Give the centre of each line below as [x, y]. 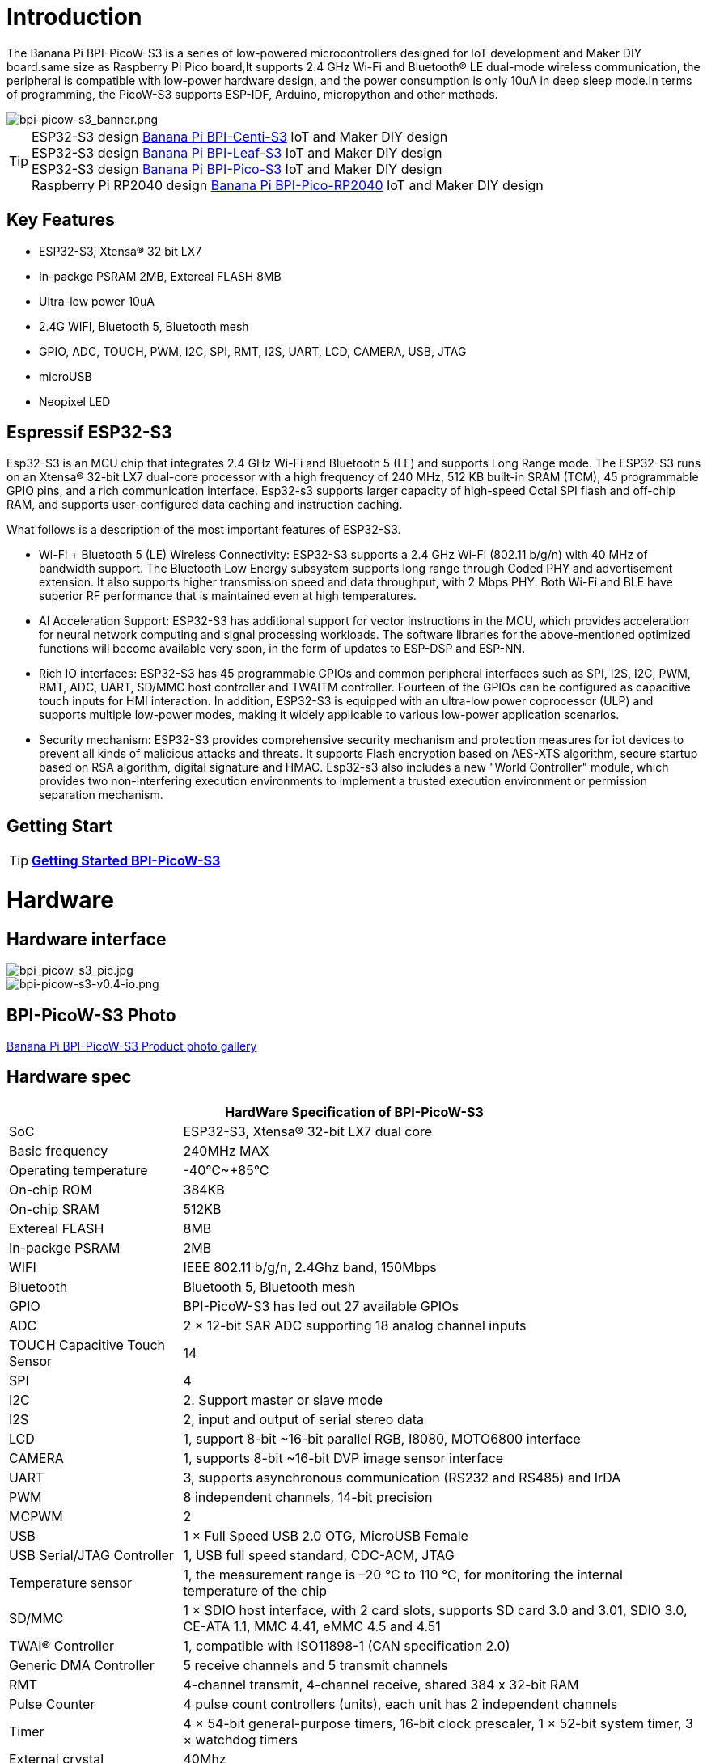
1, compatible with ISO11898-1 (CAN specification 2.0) [347, 1645]
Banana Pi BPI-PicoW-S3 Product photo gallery [132, 1046]
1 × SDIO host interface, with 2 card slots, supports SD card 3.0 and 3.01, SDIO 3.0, [435, 1610]
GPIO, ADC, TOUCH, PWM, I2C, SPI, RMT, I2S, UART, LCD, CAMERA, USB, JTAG [253, 351]
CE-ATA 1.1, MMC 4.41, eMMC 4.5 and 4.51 [312, 1626]
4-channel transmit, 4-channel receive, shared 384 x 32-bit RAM [381, 1684]
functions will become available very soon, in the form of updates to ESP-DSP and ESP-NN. [282, 649]
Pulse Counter [52, 1704]
